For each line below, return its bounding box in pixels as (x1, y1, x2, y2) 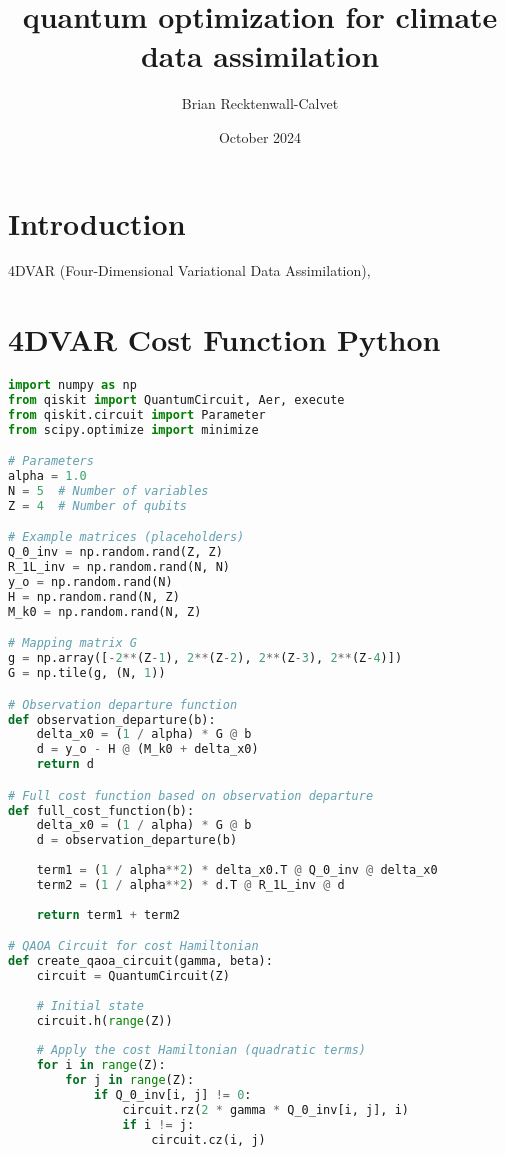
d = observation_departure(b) (36, 833, 238, 848)
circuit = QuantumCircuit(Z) (36, 968, 230, 983)
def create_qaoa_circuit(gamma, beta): (8, 954, 273, 969)
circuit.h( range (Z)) (36, 1013, 173, 1028)
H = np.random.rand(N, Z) (8, 589, 180, 604)
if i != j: (122, 1117, 195, 1132)
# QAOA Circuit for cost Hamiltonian (8, 939, 259, 954)
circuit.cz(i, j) (151, 1132, 266, 1147)
